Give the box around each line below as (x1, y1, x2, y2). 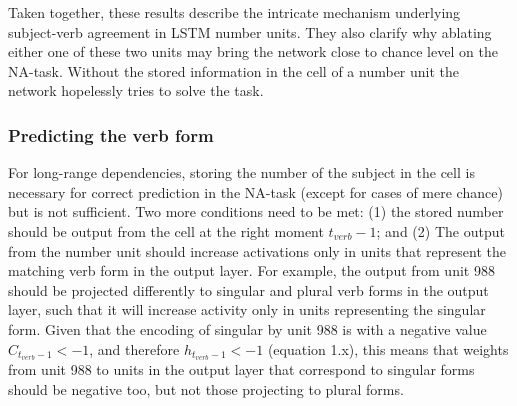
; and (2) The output (376, 220, 505, 241)
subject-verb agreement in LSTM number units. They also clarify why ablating (8, 21, 492, 42)
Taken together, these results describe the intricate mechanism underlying (8, 2, 461, 22)
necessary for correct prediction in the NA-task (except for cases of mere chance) (8, 181, 503, 202)
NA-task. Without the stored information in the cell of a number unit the (8, 60, 460, 81)
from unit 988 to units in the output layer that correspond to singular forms (8, 359, 475, 380)
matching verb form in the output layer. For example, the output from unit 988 (8, 260, 495, 281)
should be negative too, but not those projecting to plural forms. (8, 378, 404, 399)
